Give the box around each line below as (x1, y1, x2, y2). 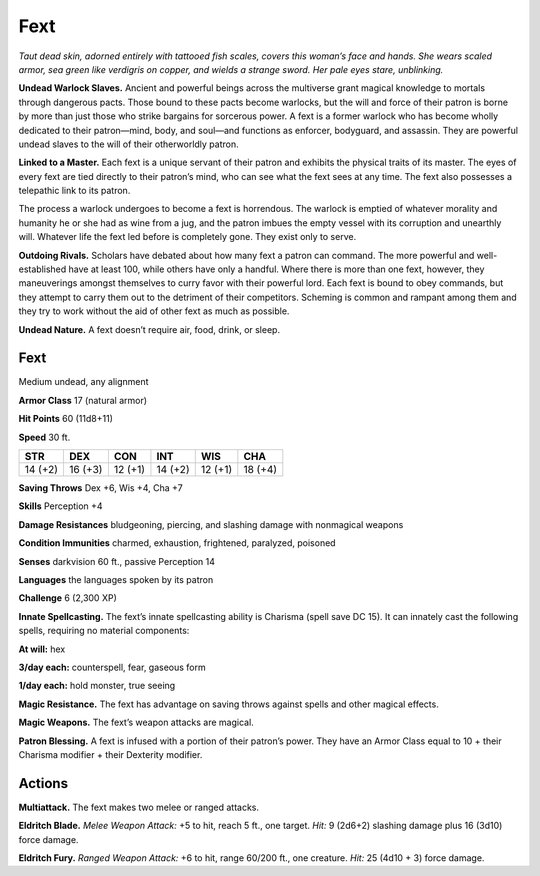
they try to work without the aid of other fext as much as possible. (18, 305, 290, 317)
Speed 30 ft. (18, 431, 71, 443)
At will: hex (18, 643, 66, 655)
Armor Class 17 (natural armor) (18, 394, 148, 406)
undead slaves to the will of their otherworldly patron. (18, 138, 239, 150)
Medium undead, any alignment (18, 376, 149, 388)
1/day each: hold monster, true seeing (18, 680, 176, 692)
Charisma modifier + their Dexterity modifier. (18, 748, 203, 760)
